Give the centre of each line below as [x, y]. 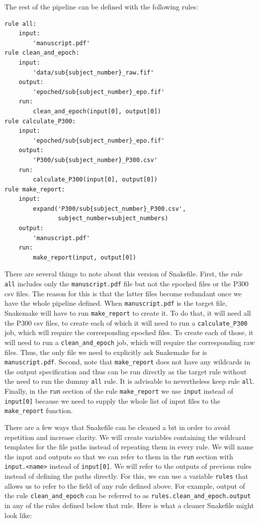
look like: [18, 515]
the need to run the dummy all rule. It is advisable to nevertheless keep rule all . [130, 381]
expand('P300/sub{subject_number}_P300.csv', [110, 209]
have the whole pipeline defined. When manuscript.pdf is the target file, [116, 303]
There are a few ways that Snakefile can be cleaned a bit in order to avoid [117, 427]
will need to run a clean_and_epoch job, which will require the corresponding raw [130, 342]
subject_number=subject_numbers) [113, 218]
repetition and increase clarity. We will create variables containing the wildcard [125, 437]
